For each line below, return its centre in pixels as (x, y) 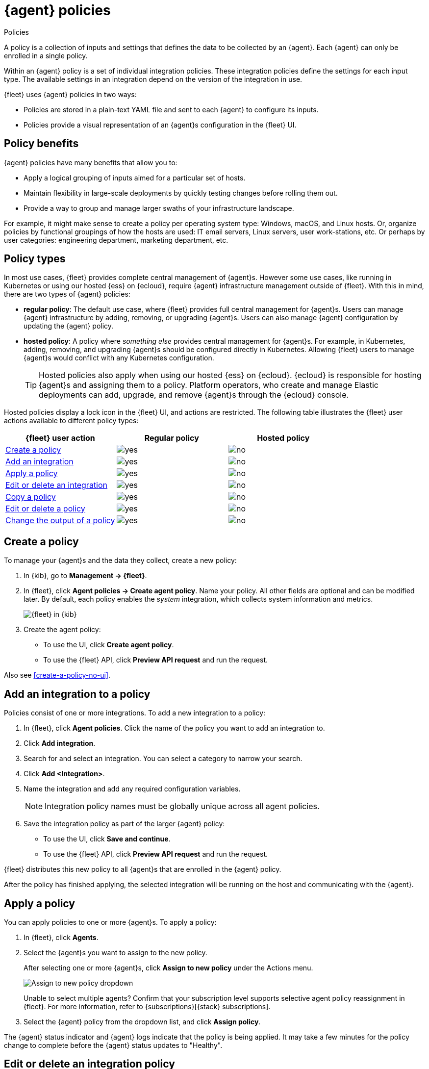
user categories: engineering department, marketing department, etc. (116, 240)
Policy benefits (41, 144)
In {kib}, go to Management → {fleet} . (85, 576)
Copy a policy (31, 497)
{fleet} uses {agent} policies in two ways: (70, 94)
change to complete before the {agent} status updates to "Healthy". (113, 1045)
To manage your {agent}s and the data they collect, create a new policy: (120, 560)
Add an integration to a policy (77, 694)
